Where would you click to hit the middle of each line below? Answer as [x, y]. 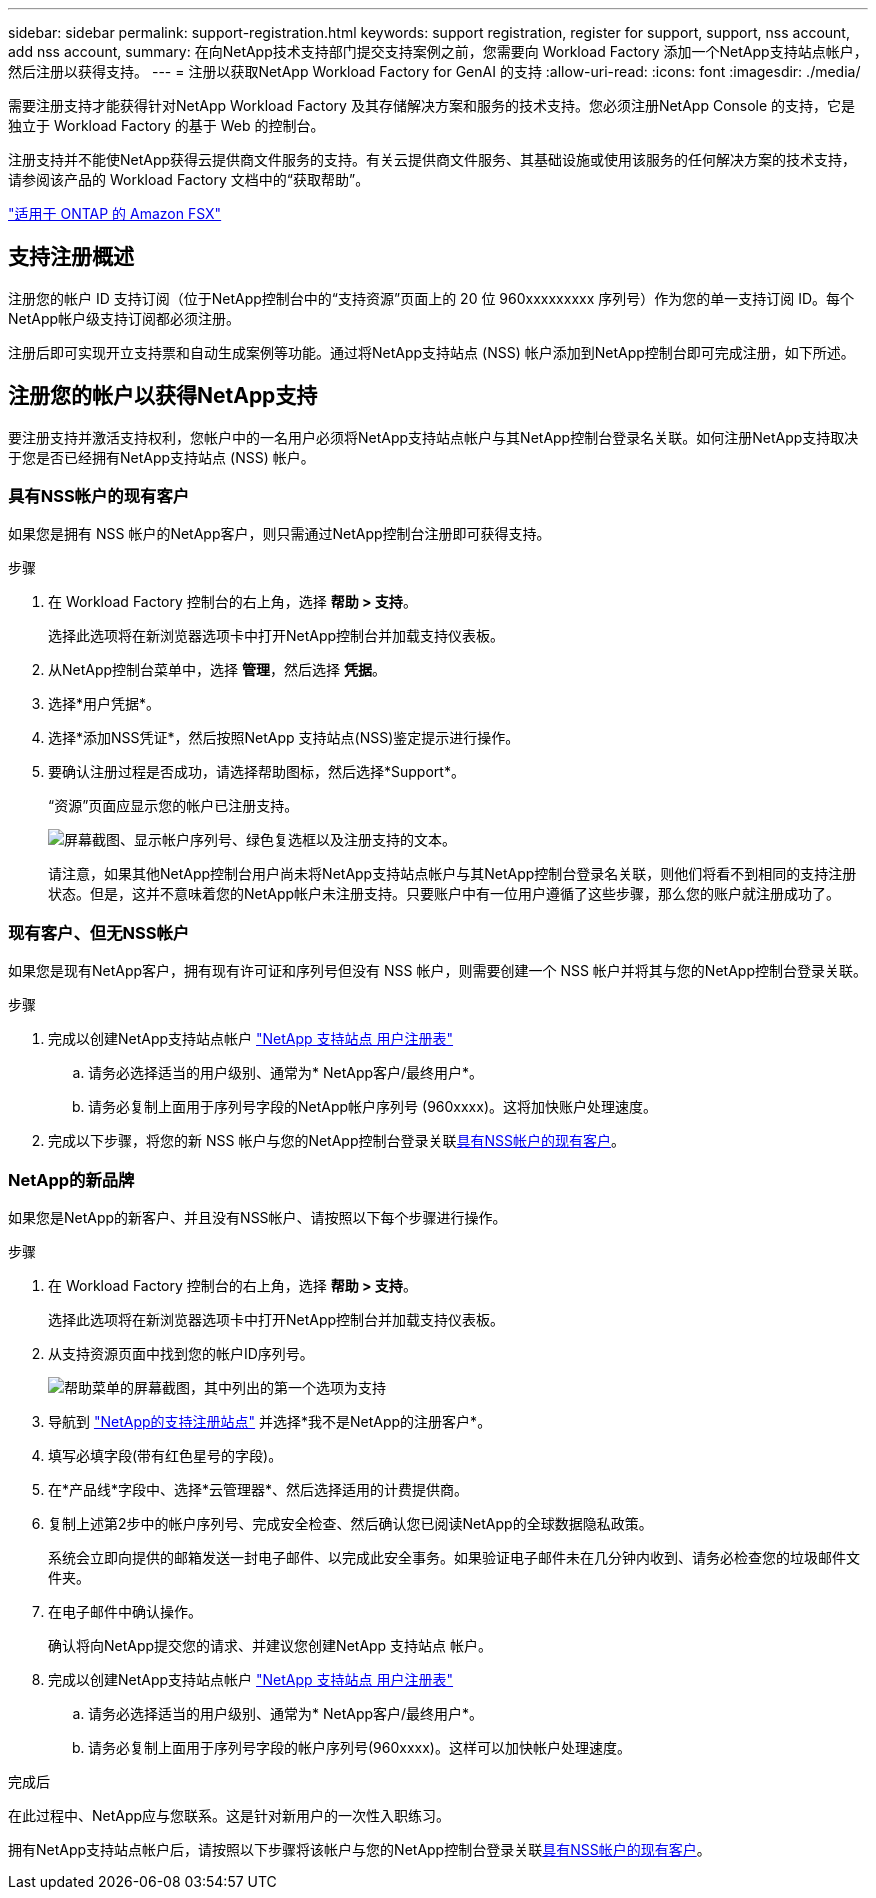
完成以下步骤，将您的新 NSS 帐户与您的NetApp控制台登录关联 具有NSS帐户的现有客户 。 [336, 1141]
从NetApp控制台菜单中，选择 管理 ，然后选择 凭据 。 [217, 670]
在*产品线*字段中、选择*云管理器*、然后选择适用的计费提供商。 [258, 1489]
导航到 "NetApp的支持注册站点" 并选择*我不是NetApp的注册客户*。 [270, 1421]
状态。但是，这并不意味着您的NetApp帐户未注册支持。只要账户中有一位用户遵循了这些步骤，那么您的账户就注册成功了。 [444, 894]
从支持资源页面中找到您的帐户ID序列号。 [181, 1353]
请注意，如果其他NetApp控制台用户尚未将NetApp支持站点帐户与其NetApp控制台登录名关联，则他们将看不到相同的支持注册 [452, 874]
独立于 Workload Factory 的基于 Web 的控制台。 [166, 125]
